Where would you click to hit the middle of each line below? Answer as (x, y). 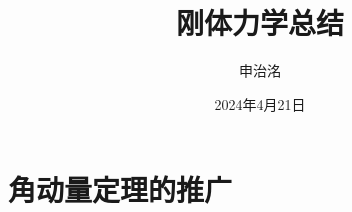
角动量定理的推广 (120, 189)
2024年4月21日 (260, 103)
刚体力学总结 (259, 22)
